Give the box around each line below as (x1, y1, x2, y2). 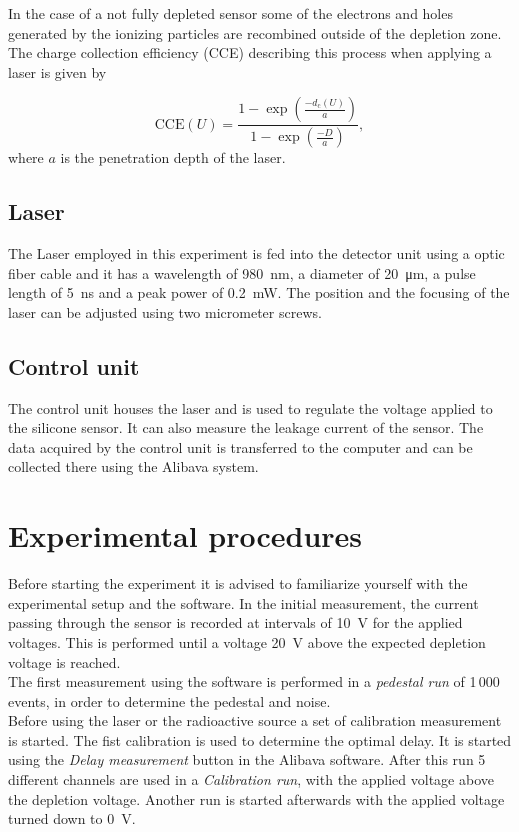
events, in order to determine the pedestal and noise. (8, 690, 331, 711)
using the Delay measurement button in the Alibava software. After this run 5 (8, 749, 486, 770)
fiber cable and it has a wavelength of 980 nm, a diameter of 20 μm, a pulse (8, 262, 476, 283)
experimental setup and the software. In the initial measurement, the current (8, 592, 479, 613)
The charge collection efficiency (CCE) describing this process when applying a (8, 42, 492, 63)
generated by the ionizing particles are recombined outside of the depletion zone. (8, 22, 502, 43)
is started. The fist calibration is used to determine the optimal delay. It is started (8, 729, 512, 750)
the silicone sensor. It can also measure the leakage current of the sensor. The (8, 417, 484, 438)
